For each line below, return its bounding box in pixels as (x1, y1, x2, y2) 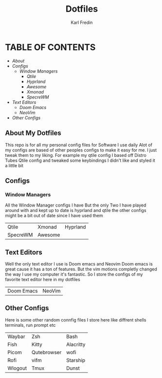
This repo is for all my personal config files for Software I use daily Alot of (5, 142, 152, 148)
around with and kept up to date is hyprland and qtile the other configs (5, 208, 147, 213)
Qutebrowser (31, 349, 62, 356)
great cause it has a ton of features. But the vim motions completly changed (5, 266, 157, 272)
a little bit (5, 162, 23, 169)
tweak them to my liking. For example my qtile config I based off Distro (5, 152, 147, 158)
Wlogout (7, 364, 27, 371)
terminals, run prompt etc (5, 322, 56, 328)
